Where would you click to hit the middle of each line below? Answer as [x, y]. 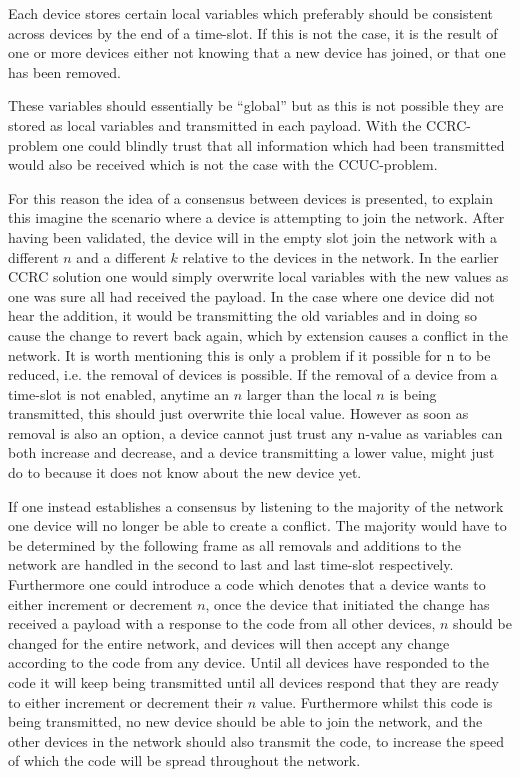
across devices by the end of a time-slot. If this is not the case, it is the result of [253, 32]
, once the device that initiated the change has [347, 603]
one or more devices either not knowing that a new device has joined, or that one [257, 52]
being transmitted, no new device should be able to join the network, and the [245, 721]
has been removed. [64, 71]
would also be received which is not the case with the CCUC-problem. [223, 164]
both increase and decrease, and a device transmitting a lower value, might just [251, 452]
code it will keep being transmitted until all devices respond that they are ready [253, 682]
